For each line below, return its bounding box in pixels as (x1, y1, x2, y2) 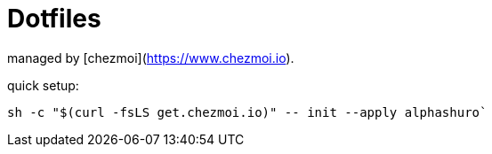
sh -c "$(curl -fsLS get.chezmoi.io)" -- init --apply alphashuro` (7, 104, 488, 119)
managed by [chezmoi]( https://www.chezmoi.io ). (7, 50, 294, 65)
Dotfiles (7, 4, 101, 34)
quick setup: (7, 77, 79, 93)
